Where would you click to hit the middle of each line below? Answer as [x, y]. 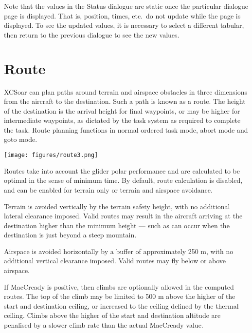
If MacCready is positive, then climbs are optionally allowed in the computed [119, 286]
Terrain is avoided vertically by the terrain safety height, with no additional [117, 206]
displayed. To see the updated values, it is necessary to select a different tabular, [124, 25]
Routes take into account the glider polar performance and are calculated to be [122, 170]
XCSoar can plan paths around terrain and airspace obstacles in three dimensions [126, 91]
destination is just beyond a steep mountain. [70, 235]
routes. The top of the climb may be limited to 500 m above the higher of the [120, 296]
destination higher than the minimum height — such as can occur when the [117, 225]
